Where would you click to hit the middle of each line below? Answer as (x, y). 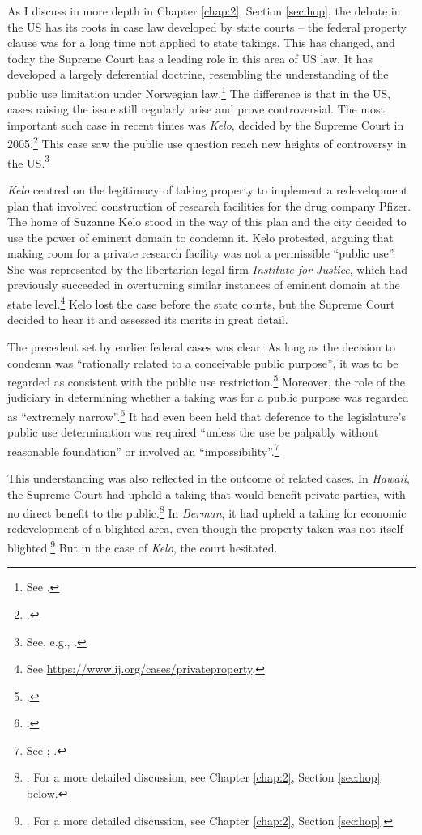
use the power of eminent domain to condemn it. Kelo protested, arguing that (200, 237)
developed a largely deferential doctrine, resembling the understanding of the (198, 74)
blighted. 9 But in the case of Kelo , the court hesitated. (143, 546)
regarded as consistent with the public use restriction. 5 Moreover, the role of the (207, 380)
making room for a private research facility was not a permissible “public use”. (202, 253)
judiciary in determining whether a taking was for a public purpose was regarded (208, 397)
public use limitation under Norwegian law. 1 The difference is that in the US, (199, 92)
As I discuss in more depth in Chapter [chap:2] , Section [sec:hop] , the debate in (204, 11)
